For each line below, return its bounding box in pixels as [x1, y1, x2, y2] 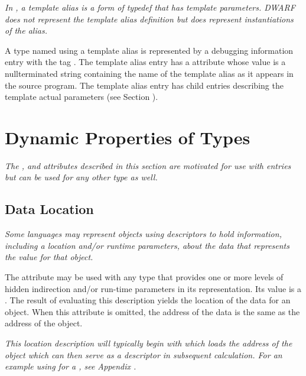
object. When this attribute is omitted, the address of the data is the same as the [5, 305, 300, 317]
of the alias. [5, 24, 47, 37]
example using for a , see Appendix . [5, 360, 136, 372]
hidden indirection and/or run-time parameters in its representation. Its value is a [5, 282, 301, 294]
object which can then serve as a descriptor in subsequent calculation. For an [5, 348, 282, 361]
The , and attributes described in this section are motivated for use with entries [5, 159, 291, 171]
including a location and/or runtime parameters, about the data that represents [5, 239, 289, 251]
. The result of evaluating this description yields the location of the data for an [5, 294, 291, 306]
